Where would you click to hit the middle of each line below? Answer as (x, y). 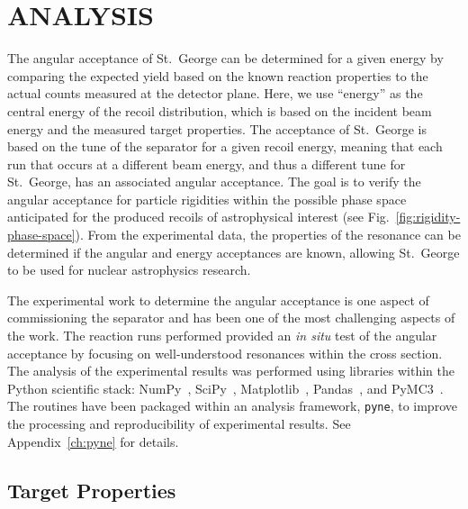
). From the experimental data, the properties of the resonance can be (268, 235)
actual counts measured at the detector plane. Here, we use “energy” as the (215, 93)
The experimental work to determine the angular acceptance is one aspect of (218, 300)
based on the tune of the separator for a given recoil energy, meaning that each (225, 146)
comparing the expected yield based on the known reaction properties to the (218, 75)
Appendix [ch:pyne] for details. (93, 441)
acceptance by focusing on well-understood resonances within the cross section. (225, 353)
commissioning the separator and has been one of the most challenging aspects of (231, 318)
